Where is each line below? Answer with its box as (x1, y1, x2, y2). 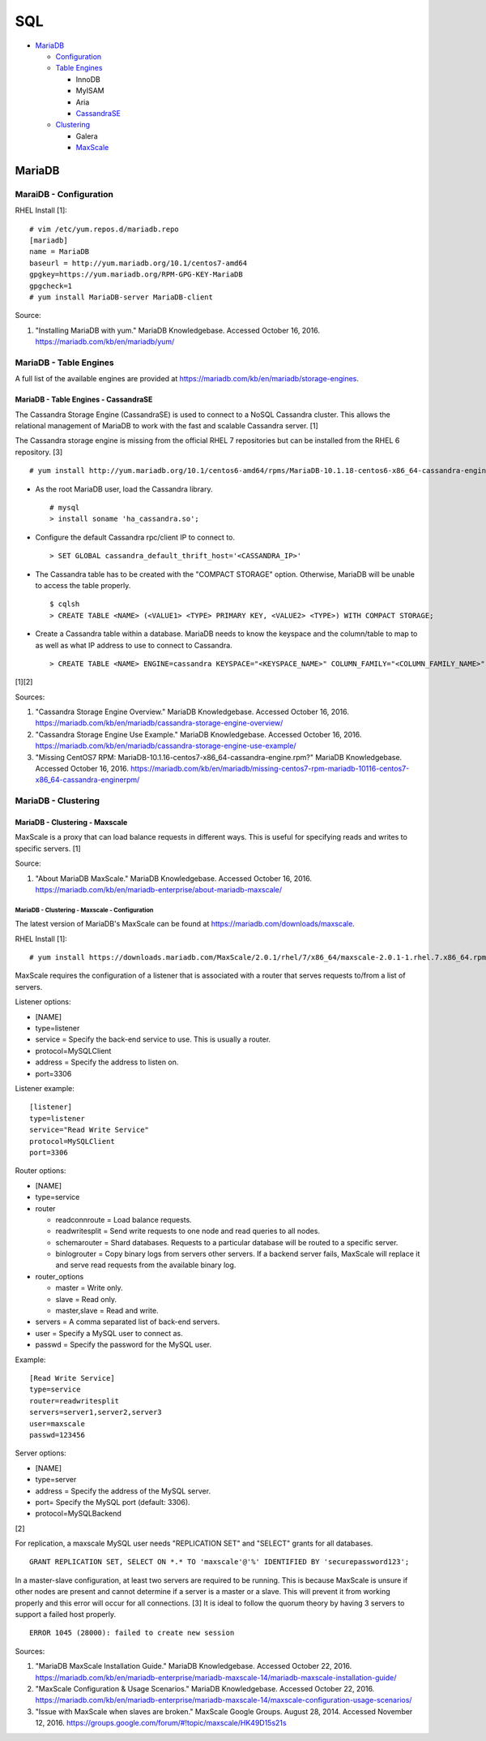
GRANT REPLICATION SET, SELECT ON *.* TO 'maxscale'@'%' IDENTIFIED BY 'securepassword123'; (29, 1558, 410, 1567)
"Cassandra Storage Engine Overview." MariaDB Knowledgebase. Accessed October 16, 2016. (35, 707, 350, 717)
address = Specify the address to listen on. (35, 1057, 179, 1067)
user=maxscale (29, 1419, 85, 1428)
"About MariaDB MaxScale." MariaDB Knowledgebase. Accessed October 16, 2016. (35, 873, 312, 883)
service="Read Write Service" (29, 1125, 150, 1135)
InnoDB (75, 74, 100, 84)
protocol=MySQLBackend (35, 1509, 122, 1519)
